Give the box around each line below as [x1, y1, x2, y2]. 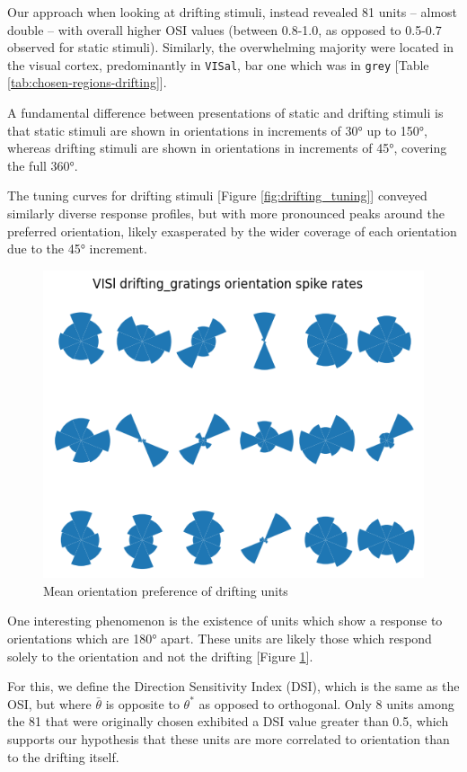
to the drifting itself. [7, 747, 119, 766]
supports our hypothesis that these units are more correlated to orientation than [7, 730, 450, 749]
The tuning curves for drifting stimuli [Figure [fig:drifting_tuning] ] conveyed [7, 186, 427, 205]
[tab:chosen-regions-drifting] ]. [7, 73, 167, 92]
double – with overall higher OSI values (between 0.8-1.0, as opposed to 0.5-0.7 [7, 20, 442, 39]
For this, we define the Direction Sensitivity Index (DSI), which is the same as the [7, 677, 460, 696]
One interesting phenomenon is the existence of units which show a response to [7, 611, 443, 630]
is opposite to [105, 694, 180, 713]
